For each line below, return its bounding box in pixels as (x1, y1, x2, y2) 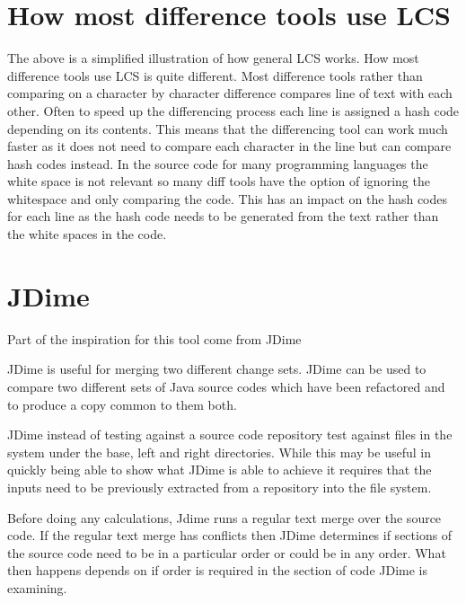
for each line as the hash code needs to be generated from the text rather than (7, 207, 439, 226)
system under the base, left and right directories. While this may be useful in (7, 442, 431, 461)
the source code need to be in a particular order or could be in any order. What (7, 543, 446, 562)
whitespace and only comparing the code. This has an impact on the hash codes (7, 189, 448, 208)
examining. (7, 578, 67, 597)
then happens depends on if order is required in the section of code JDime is (7, 561, 427, 580)
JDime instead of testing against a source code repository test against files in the (7, 425, 453, 444)
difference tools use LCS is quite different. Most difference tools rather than (7, 66, 423, 84)
